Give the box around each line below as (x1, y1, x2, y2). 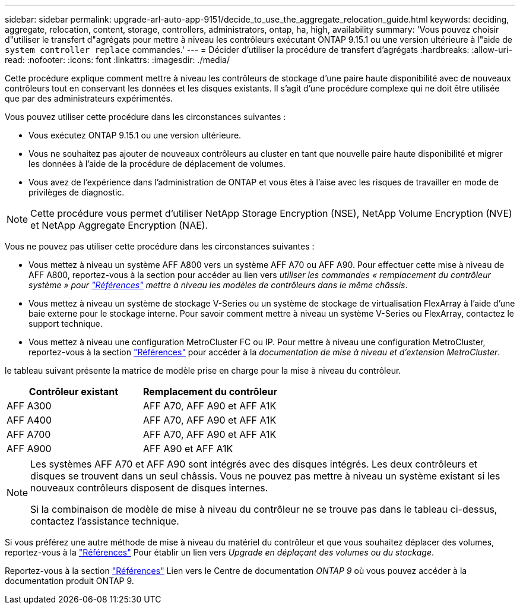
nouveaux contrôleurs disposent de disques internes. (30, 482, 268, 494)
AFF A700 (7, 428, 51, 440)
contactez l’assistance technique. (30, 515, 179, 527)
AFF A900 (7, 443, 52, 455)
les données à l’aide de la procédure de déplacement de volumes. (28, 159, 286, 169)
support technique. (28, 318, 103, 329)
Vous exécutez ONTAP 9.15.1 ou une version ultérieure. (28, 130, 242, 140)
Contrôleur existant (28, 386, 119, 397)
